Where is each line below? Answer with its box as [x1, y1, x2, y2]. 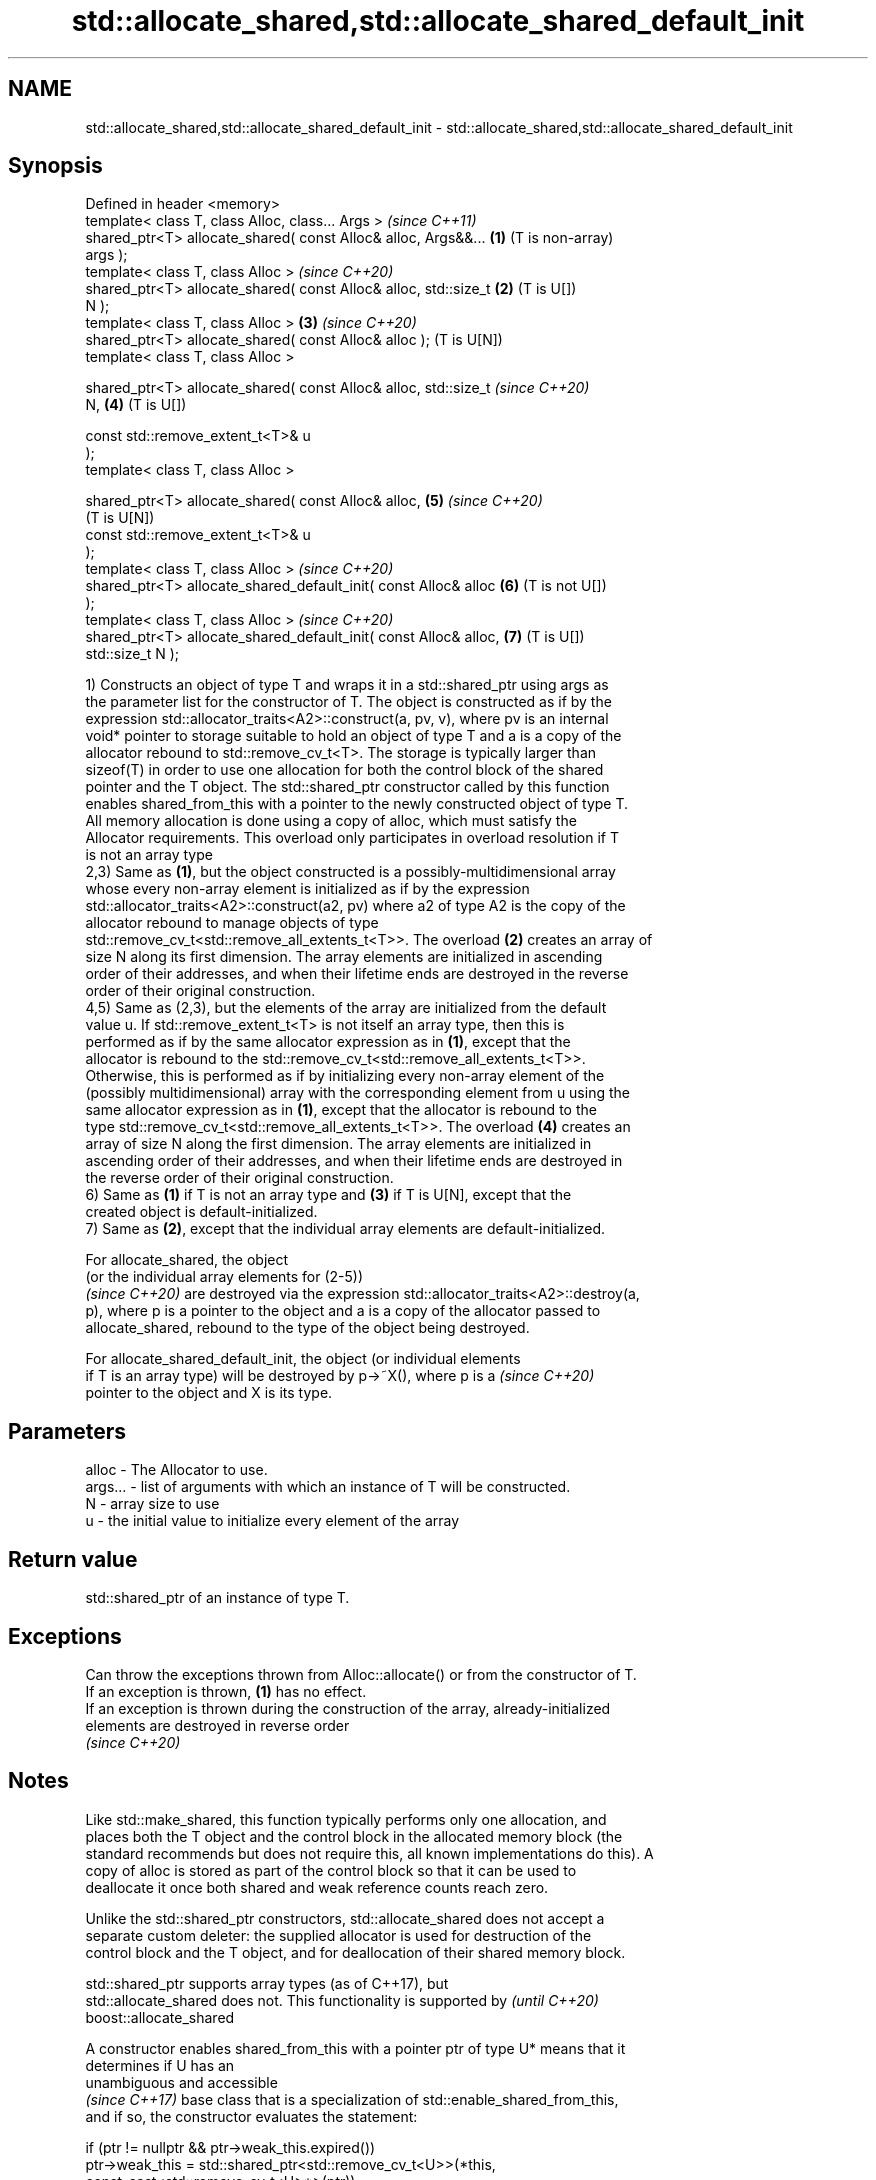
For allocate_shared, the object [85, 1251, 289, 1269]
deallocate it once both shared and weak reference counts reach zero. [85, 1878, 549, 1896]
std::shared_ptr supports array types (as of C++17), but [85, 1974, 449, 1992]
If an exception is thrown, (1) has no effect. [85, 1682, 367, 1700]
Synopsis [8, 153, 103, 179]
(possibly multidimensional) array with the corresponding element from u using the [85, 1084, 630, 1102]
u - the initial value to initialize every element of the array [85, 1512, 460, 1530]
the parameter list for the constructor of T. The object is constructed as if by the [85, 693, 612, 711]
